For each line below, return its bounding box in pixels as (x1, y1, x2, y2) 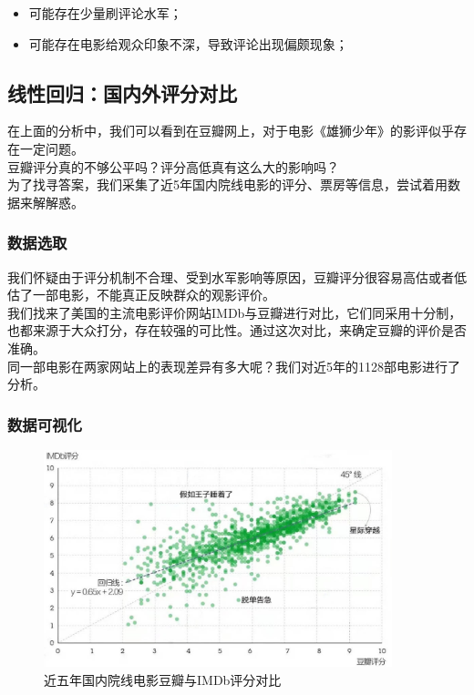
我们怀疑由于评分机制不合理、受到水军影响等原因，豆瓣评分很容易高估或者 (7, 267, 454, 286)
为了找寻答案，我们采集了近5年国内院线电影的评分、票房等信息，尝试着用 (7, 175, 448, 194)
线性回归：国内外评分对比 (7, 78, 237, 107)
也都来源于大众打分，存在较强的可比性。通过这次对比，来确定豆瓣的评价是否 (7, 321, 467, 340)
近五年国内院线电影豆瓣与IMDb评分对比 (44, 669, 282, 689)
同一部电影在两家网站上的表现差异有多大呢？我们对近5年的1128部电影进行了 (7, 356, 460, 375)
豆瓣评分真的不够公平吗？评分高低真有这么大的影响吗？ (7, 157, 339, 176)
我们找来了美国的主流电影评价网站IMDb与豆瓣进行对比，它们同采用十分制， (7, 302, 462, 322)
